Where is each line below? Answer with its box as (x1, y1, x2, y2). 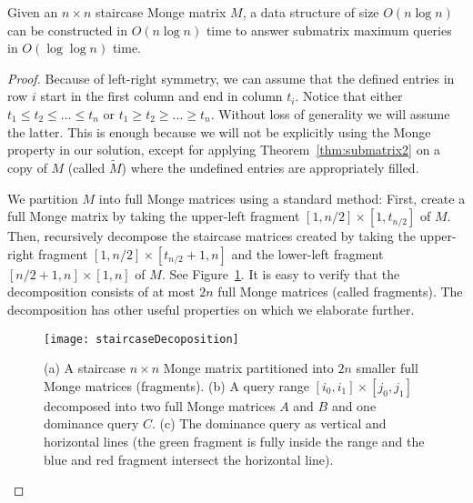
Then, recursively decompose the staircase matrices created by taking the (7, 226, 416, 246)
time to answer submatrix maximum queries (206, 20, 452, 39)
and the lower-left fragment (231, 244, 384, 263)
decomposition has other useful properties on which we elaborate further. (7, 299, 415, 318)
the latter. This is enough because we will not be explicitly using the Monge (7, 122, 431, 141)
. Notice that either (295, 86, 403, 106)
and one (331, 396, 377, 415)
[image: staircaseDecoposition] (44, 332, 239, 346)
